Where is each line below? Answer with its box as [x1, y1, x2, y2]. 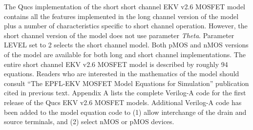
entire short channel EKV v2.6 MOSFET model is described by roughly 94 [4, 59, 228, 69]
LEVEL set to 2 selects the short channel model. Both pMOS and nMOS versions [4, 40, 249, 50]
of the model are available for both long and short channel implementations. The [4, 49, 246, 59]
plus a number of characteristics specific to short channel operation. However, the [4, 21, 248, 31]
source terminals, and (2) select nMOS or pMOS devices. [4, 116, 174, 127]
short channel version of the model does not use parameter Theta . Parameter [4, 30, 234, 40]
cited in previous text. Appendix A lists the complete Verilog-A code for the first [4, 87, 246, 98]
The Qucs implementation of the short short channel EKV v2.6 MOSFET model [4, 1, 246, 11]
